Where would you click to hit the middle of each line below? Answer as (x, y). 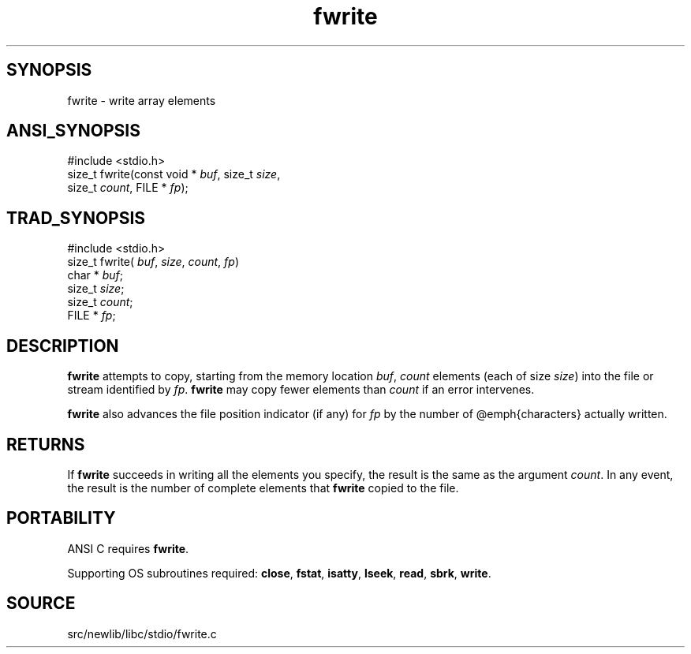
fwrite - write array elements (142, 100)
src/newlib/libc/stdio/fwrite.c (142, 633)
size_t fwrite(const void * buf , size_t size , (174, 174)
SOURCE (41, 604)
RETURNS (46, 444)
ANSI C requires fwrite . (128, 548)
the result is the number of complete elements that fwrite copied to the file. (263, 488)
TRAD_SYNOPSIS (76, 218)
